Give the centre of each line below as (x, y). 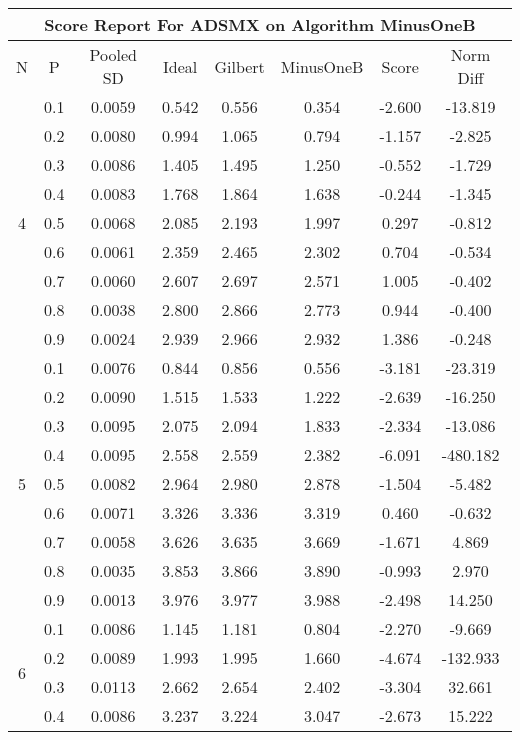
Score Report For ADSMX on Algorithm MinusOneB (260, 24)
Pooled (113, 54)
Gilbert (239, 66)
